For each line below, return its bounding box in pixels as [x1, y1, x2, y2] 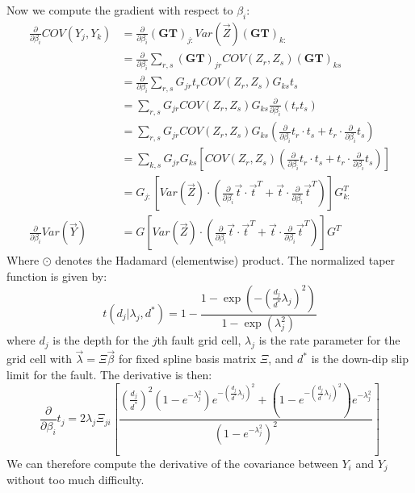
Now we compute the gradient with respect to [6, 2, 233, 18]
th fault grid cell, [157, 332, 241, 349]
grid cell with [6, 350, 72, 367]
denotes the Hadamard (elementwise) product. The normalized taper [55, 252, 396, 269]
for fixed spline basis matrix [118, 350, 257, 367]
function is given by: [6, 267, 107, 284]
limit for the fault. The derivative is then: [6, 366, 212, 383]
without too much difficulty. [6, 471, 145, 488]
